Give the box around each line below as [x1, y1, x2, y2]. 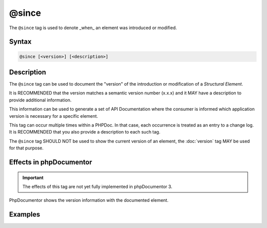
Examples [9, 210, 41, 219]
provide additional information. [9, 97, 72, 103]
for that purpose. [9, 145, 44, 151]
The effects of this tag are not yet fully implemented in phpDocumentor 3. [22, 183, 173, 189]
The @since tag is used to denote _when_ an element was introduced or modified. [9, 25, 178, 31]
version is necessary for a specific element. [9, 113, 98, 119]
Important [22, 175, 44, 181]
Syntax [9, 38, 32, 46]
